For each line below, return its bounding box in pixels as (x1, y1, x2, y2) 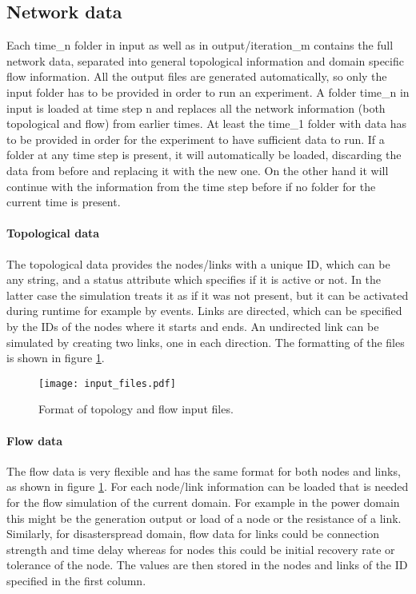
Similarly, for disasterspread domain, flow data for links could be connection (6, 525, 380, 542)
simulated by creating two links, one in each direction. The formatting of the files (6, 333, 405, 350)
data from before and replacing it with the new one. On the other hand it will (6, 161, 389, 178)
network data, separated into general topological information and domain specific (6, 52, 404, 69)
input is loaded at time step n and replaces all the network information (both (6, 99, 386, 116)
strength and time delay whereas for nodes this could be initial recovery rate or (6, 540, 395, 557)
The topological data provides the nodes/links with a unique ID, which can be (6, 255, 390, 272)
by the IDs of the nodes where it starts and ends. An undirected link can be (6, 317, 379, 334)
